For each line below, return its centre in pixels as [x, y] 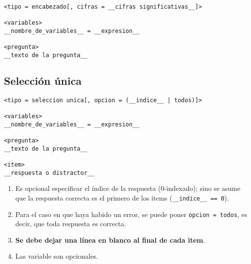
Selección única [43, 80]
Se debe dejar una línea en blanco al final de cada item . [110, 240]
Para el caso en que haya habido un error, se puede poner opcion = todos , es [131, 214]
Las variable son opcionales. [57, 256]
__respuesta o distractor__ [49, 173]
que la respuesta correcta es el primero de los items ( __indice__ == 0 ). [122, 197]
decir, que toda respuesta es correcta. [71, 224]
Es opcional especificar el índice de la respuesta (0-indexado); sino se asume [128, 188]
